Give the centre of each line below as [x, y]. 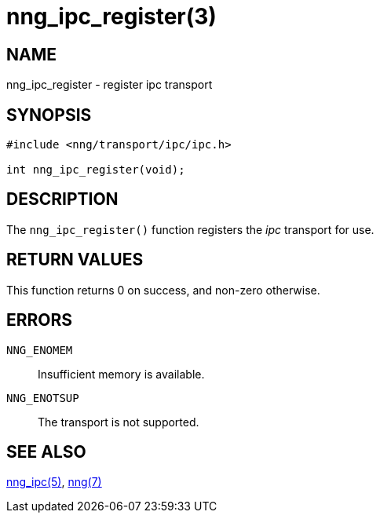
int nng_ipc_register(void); [96, 170]
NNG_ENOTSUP [43, 398]
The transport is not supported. [119, 422]
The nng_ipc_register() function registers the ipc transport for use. [190, 229]
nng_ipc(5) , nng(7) [54, 482]
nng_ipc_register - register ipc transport [110, 85]
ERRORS [40, 320]
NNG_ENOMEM [40, 350]
